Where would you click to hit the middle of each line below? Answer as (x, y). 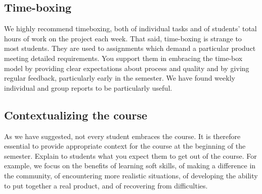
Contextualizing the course (76, 115)
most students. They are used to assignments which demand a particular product (130, 48)
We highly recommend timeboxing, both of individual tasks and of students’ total (130, 28)
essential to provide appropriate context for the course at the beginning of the (125, 146)
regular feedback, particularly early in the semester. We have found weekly (120, 78)
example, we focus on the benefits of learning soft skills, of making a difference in (130, 166)
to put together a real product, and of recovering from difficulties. (106, 185)
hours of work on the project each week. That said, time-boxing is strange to (123, 38)
